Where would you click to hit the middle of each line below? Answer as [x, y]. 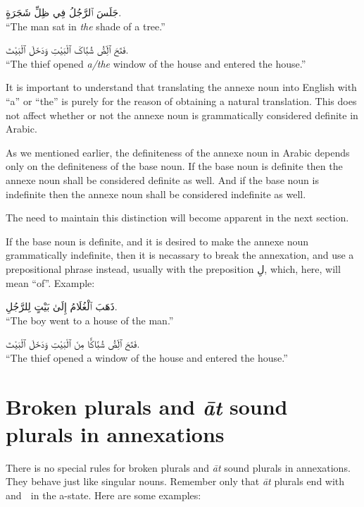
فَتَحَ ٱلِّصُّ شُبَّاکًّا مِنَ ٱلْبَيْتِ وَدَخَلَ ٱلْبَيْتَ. [73, 344]
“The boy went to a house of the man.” [90, 320]
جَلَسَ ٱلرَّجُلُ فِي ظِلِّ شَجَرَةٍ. [64, 12]
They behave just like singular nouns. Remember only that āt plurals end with [175, 481]
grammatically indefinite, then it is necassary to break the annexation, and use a [180, 255]
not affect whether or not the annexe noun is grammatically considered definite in [182, 115]
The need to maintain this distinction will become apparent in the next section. [177, 218]
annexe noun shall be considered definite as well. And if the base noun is [162, 179]
